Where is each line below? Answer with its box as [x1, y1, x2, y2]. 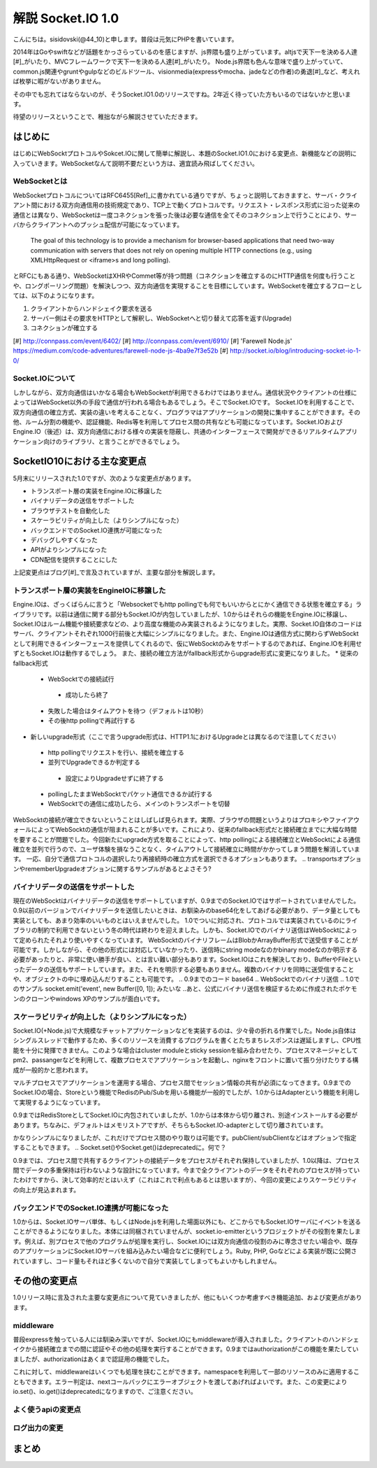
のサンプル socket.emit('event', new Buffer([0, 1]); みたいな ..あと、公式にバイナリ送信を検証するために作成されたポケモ [13, 984, 357, 993]
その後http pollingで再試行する [47, 717, 135, 725]
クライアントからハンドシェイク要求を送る [30, 304, 153, 313]
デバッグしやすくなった [30, 535, 98, 544]
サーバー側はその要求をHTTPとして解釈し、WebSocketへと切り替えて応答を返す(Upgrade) [30, 314, 293, 323]
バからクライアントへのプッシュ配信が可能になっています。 [13, 220, 184, 229]
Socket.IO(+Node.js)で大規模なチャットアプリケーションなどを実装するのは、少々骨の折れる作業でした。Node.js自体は [13, 1026, 357, 1035]
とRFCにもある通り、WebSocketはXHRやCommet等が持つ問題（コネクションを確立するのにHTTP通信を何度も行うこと [13, 271, 356, 280]
